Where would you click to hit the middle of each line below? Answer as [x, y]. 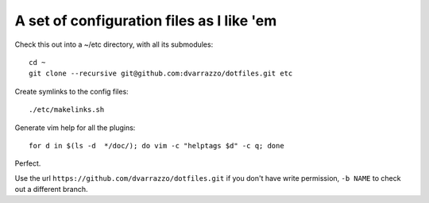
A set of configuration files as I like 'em [146, 21]
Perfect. [28, 163]
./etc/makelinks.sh [67, 110]
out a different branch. [51, 190]
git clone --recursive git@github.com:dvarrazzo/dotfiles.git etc [161, 74]
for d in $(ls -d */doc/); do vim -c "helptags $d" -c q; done [157, 146]
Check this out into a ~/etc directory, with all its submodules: [114, 44]
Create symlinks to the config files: [71, 91]
